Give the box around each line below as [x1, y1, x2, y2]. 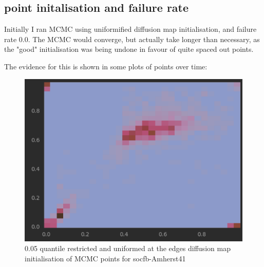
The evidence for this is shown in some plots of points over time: [4, 61, 208, 71]
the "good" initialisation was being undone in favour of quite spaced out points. [4, 44, 254, 54]
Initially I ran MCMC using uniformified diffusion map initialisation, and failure [4, 24, 257, 34]
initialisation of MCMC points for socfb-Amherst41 [25, 253, 186, 263]
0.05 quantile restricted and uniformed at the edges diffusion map [25, 243, 231, 254]
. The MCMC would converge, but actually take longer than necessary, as [28, 33, 260, 44]
